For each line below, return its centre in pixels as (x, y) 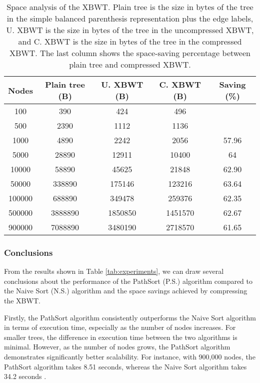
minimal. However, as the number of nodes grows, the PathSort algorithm (117, 347)
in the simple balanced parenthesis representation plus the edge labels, (130, 18)
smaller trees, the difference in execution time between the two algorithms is (121, 337)
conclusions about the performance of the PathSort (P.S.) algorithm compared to (128, 281)
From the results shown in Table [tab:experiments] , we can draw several (114, 271)
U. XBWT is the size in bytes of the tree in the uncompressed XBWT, (130, 30)
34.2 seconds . (25, 376)
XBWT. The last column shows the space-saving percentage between (130, 53)
